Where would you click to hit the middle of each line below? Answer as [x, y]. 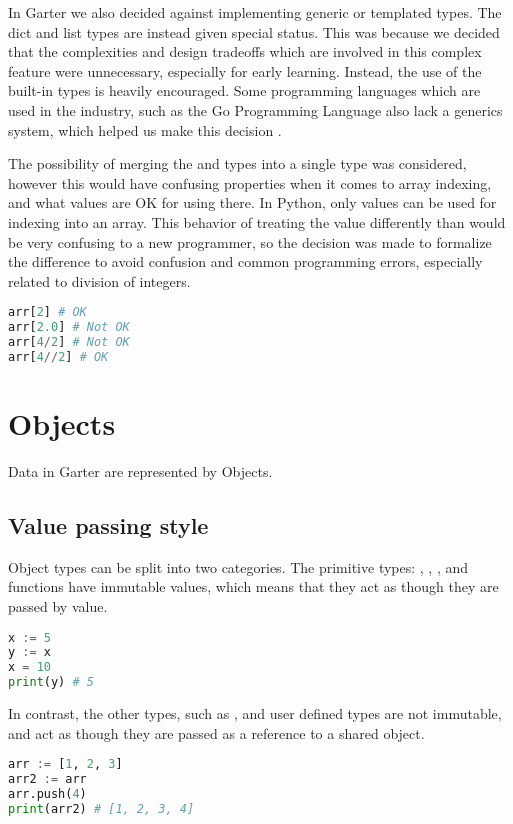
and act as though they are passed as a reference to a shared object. [216, 732]
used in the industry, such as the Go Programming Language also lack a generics [255, 109]
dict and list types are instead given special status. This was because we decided [254, 31]
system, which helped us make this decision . [145, 129]
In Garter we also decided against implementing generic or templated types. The [255, 12]
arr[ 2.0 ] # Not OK [69, 327]
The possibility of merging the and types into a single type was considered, [237, 163]
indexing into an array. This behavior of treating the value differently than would [257, 221]
